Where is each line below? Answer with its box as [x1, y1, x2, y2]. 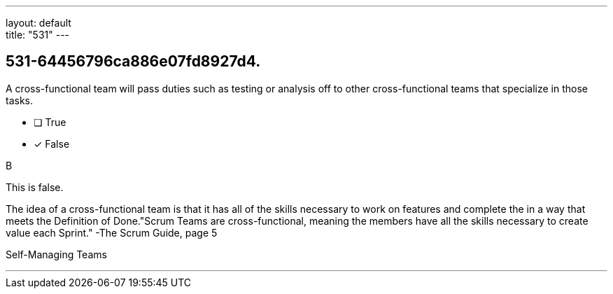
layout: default [6, 17, 71, 29]
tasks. [6, 94, 34, 106]
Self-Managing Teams [6, 248, 107, 260]
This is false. [6, 181, 64, 193]
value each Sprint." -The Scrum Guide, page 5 [6, 226, 218, 239]
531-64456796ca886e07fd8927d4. [6, 52, 261, 71]
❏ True [34, 115, 66, 128]
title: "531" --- [6, 29, 70, 41]
